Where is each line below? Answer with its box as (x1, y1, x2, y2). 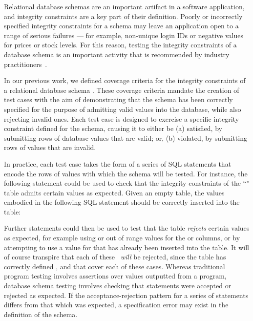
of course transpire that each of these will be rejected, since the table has (4, 252, 226, 262)
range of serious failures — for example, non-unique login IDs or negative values (4, 30, 243, 40)
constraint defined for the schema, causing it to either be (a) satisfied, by (4, 123, 222, 133)
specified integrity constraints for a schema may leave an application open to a (4, 21, 239, 31)
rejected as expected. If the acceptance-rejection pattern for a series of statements (4, 290, 249, 300)
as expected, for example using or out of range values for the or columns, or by (4, 233, 240, 243)
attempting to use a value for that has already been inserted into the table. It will (4, 242, 250, 252)
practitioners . (4, 59, 47, 69)
